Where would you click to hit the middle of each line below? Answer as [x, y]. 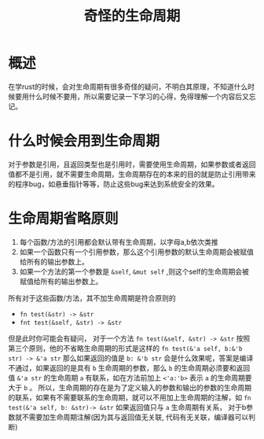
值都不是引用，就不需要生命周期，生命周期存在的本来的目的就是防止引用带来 [132, 174]
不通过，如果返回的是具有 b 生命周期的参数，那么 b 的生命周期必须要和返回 [129, 367]
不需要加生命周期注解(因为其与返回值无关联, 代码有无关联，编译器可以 [135, 417]
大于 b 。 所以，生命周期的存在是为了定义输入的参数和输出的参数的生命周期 [130, 387]
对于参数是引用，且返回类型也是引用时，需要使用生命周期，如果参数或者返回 [132, 164]
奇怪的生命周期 [132, 16]
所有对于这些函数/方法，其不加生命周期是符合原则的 [92, 298]
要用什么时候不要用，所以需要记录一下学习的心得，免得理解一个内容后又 [132, 96]
